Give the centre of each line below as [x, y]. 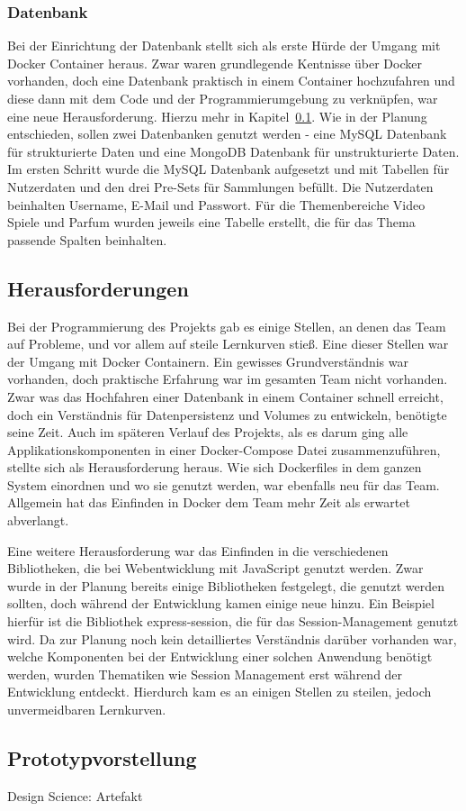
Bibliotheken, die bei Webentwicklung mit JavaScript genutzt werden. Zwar [215, 568]
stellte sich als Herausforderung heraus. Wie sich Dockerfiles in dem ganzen [215, 467]
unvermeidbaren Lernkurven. [87, 710]
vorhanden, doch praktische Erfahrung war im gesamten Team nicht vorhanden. [228, 379]
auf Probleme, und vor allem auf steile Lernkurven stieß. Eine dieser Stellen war [228, 344]
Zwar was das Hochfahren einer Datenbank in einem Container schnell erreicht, [225, 396]
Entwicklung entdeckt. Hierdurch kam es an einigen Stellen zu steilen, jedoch [220, 692]
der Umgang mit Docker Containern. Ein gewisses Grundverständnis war [208, 361]
